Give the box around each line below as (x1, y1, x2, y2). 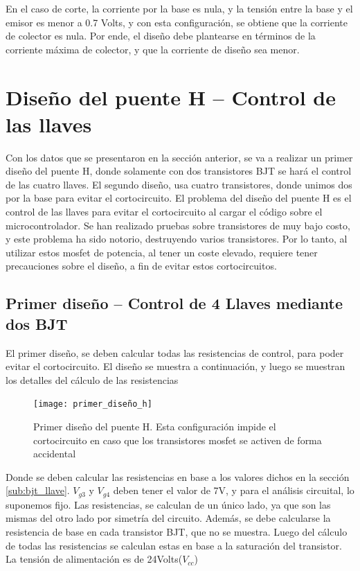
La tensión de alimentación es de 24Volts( (6, 552, 183, 566)
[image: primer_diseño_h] (33, 399, 152, 410)
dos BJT (6, 313, 68, 334)
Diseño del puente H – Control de (6, 82, 336, 111)
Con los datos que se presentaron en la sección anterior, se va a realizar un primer (6, 150, 353, 164)
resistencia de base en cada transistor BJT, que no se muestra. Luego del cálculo (6, 525, 348, 539)
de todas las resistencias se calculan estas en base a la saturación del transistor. (6, 538, 342, 552)
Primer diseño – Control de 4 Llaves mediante (6, 292, 343, 314)
